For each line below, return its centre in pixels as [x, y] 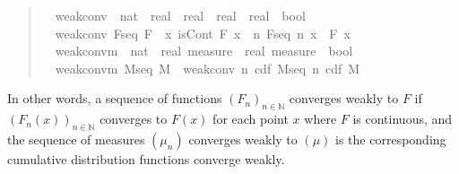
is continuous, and [403, 119]
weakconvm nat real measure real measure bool [204, 51]
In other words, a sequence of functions [115, 98]
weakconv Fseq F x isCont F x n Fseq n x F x [203, 33]
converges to [134, 119]
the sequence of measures [76, 139]
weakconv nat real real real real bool [180, 15]
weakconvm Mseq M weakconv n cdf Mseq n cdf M [208, 68]
